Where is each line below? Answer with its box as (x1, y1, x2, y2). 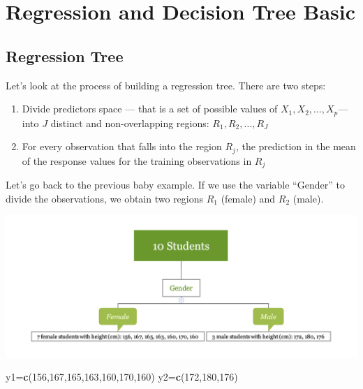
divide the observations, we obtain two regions (6, 191, 204, 205)
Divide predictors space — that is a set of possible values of (22, 101, 278, 116)
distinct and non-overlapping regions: (50, 115, 209, 130)
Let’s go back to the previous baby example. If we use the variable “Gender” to (6, 177, 345, 192)
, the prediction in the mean (235, 139, 356, 154)
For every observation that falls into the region (22, 139, 222, 154)
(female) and (221, 191, 276, 205)
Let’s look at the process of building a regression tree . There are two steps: (6, 78, 326, 92)
